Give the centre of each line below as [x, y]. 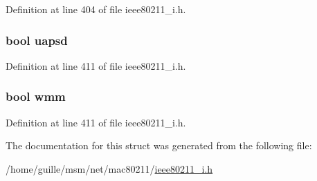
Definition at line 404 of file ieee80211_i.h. [96, 9]
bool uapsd [37, 40]
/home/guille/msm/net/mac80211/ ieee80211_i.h [109, 168]
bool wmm [36, 96]
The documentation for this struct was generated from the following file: [159, 145]
